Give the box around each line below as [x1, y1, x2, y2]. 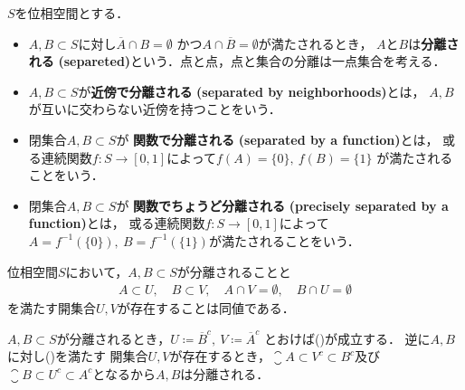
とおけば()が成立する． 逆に [264, 328, 431, 347]
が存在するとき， [169, 347, 271, 366]
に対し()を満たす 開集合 [7, 347, 148, 366]
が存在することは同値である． [117, 299, 295, 318]
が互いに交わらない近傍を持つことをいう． [28, 100, 281, 119]
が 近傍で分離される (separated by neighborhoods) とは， [78, 81, 425, 100]
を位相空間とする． [14, 4, 129, 22]
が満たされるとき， [258, 33, 373, 52]
